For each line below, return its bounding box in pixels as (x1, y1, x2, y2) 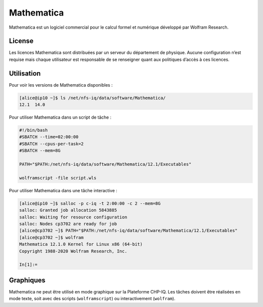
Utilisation (9, 69, 41, 77)
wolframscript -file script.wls (19, 175, 97, 181)
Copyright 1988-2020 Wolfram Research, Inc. (19, 248, 128, 254)
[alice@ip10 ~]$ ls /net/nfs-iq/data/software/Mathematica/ (19, 95, 166, 101)
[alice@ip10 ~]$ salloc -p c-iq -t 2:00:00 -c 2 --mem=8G (19, 200, 161, 206)
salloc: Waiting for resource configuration (19, 214, 128, 220)
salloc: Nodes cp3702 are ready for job (19, 221, 117, 226)
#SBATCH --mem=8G (19, 148, 61, 153)
